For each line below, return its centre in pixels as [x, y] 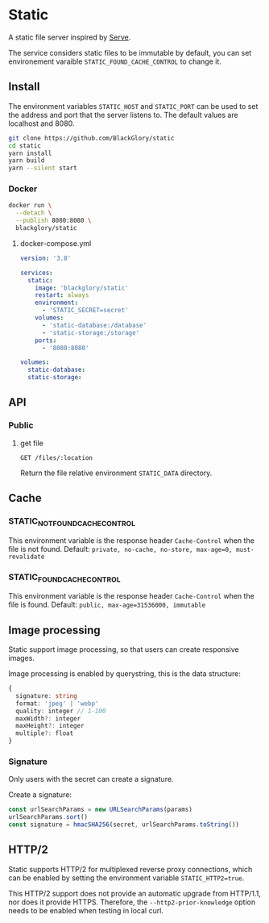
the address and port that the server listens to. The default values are [124, 115]
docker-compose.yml [56, 243]
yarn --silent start [43, 168]
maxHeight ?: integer [50, 726]
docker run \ [30, 206]
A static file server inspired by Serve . [70, 37]
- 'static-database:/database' [94, 325]
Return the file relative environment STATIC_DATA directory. [116, 473]
